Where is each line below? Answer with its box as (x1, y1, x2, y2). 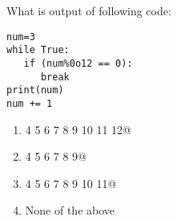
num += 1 (6, 97, 53, 109)
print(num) (6, 84, 64, 96)
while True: (6, 44, 70, 56)
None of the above (25, 202, 115, 219)
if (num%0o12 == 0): (23, 57, 133, 69)
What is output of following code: (6, 2, 171, 18)
